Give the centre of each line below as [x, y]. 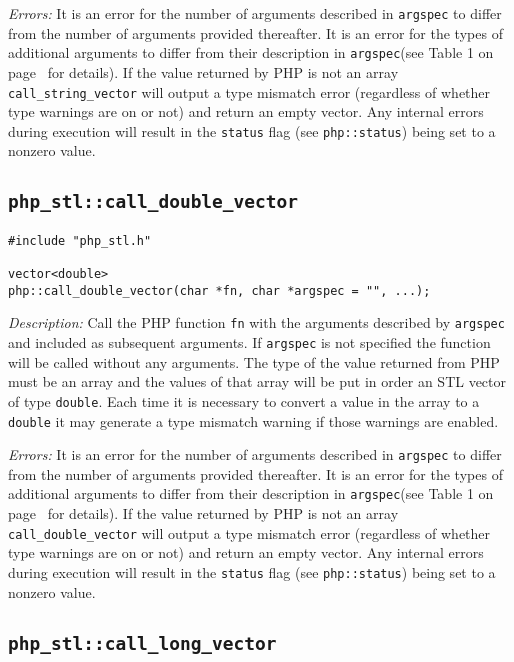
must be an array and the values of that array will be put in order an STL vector [257, 381]
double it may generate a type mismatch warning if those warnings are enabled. [253, 420]
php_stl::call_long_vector [142, 643]
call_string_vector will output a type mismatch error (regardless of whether [249, 91]
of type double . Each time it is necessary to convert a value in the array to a [244, 400]
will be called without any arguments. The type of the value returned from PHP [254, 361]
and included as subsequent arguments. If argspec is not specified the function [249, 342]
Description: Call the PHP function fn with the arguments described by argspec [256, 322]
